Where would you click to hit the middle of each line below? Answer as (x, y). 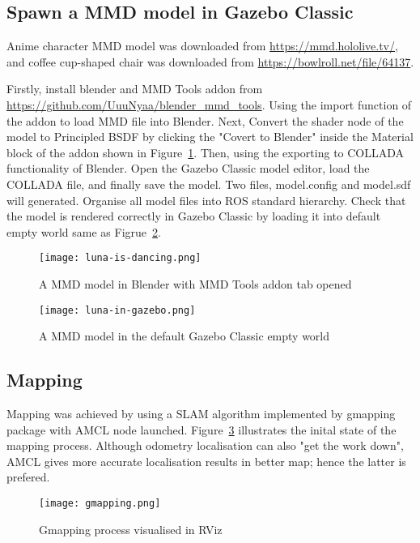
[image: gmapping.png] (100, 503)
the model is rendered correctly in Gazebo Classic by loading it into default (194, 216)
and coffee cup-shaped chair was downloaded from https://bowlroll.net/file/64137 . (210, 61)
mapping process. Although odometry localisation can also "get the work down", (205, 445)
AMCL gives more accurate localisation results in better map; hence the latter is (206, 461)
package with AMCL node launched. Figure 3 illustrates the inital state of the (202, 429)
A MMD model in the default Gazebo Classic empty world (185, 336)
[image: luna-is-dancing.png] (120, 258)
